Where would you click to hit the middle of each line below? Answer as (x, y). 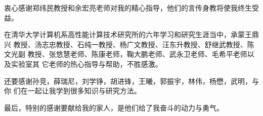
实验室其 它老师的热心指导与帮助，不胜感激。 (86, 64)
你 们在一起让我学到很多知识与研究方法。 (73, 91)
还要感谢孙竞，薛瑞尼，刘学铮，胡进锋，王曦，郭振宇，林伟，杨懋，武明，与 (131, 81)
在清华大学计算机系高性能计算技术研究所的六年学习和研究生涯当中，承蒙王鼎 (131, 34)
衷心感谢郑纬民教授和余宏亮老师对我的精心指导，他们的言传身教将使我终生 (128, 8)
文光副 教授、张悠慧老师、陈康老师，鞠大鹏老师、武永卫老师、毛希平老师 (126, 54)
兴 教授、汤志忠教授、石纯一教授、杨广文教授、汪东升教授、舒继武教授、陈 (129, 44)
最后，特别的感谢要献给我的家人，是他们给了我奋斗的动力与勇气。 (114, 107)
